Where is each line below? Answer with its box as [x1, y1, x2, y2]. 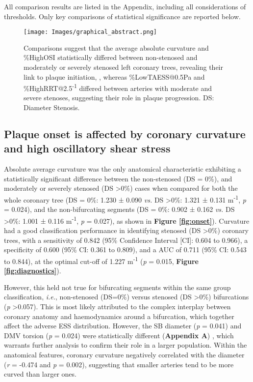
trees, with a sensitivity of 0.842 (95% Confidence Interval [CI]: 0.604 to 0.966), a [4, 235, 248, 245]
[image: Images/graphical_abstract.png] [24, 29, 157, 36]
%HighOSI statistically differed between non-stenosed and [24, 52, 198, 62]
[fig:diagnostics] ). [4, 265, 61, 276]
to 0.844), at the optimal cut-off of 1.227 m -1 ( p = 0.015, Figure [4, 254, 199, 266]
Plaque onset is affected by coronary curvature [4, 126, 246, 142]
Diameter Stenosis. [24, 102, 80, 113]
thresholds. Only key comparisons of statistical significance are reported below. [4, 11, 241, 21]
